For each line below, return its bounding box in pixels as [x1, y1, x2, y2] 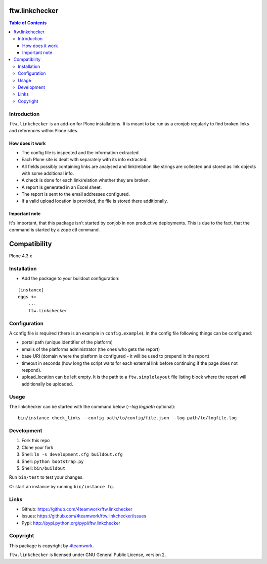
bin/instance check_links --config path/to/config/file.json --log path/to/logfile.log [18, 415, 237, 421]
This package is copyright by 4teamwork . [9, 543, 94, 549]
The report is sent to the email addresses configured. [21, 191, 130, 197]
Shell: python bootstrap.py [21, 458, 84, 464]
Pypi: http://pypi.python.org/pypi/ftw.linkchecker [21, 520, 121, 526]
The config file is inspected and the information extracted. [21, 149, 140, 156]
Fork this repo [21, 438, 50, 444]
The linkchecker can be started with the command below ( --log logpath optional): [9, 403, 176, 409]
